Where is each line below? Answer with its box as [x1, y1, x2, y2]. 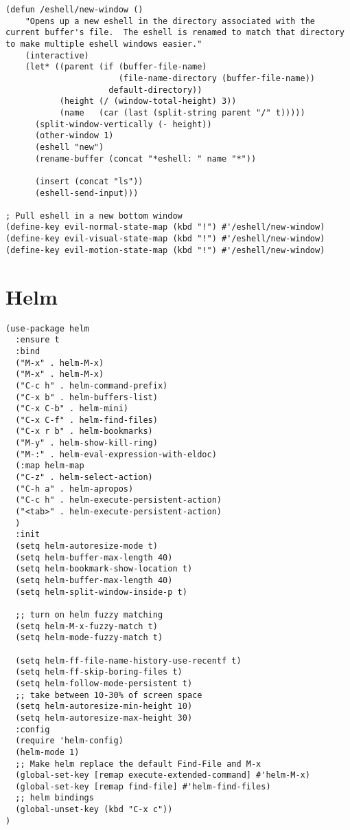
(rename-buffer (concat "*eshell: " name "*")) [34, 153, 257, 164]
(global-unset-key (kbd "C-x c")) [15, 805, 173, 815]
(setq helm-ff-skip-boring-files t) [15, 667, 183, 677]
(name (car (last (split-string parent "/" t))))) [59, 107, 305, 118]
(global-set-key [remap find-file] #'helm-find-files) [15, 781, 271, 791]
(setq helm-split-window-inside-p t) [15, 587, 187, 597]
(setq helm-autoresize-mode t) [15, 541, 158, 551]
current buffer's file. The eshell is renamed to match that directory [5, 28, 345, 38]
